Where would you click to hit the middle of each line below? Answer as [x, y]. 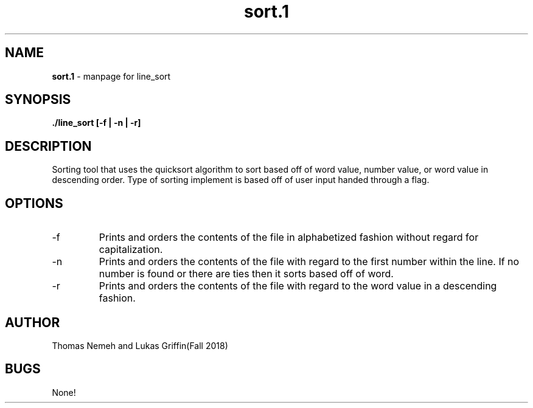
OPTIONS [34, 203]
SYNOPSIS [38, 100]
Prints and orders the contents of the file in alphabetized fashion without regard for [289, 237]
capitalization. [131, 250]
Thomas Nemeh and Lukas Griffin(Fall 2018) [140, 345]
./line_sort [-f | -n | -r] [96, 123]
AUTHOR [33, 322]
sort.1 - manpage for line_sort [111, 76]
